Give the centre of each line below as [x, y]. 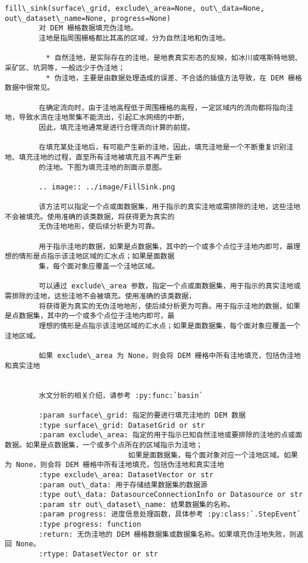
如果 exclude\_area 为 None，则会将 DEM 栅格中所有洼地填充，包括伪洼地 [170, 355]
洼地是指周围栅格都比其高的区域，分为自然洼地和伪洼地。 [134, 38]
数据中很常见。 [30, 88]
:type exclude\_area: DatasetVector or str [126, 475]
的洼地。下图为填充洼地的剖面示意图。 [103, 167]
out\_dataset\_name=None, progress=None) [88, 18]
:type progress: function [90, 525]
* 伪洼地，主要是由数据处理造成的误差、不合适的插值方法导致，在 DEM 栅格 [174, 78]
